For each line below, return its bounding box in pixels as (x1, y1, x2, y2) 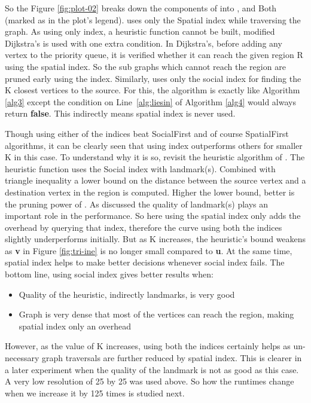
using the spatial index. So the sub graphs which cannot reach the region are (5, 60, 286, 72)
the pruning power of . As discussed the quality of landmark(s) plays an (5, 197, 269, 210)
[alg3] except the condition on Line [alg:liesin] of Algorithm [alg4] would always (5, 95, 296, 108)
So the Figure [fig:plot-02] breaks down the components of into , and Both (5, 2, 277, 14)
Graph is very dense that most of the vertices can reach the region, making (19, 308, 294, 320)
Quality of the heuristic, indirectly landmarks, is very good (19, 288, 235, 300)
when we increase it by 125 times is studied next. (5, 386, 185, 399)
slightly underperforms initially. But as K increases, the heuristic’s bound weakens (5, 233, 306, 245)
